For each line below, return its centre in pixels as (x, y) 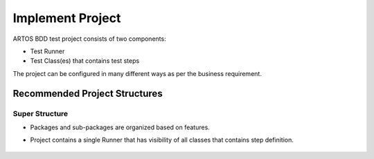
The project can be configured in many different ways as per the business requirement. (137, 73)
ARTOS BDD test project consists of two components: (89, 39)
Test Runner (47, 51)
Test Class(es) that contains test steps (85, 61)
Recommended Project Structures (88, 93)
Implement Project (67, 18)
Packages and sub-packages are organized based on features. (120, 127)
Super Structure (41, 113)
